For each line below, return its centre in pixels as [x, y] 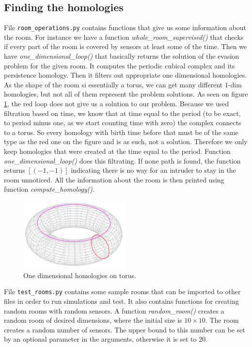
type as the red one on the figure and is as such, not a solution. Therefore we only [126, 141]
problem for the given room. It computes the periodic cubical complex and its [119, 65]
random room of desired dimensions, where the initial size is [93, 320]
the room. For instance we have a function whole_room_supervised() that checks [124, 37]
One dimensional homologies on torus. [80, 275]
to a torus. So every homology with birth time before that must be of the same [121, 132]
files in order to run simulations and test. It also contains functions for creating [121, 301]
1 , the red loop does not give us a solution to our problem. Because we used [117, 104]
